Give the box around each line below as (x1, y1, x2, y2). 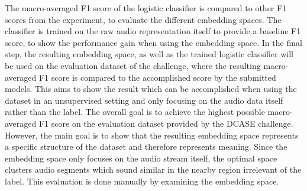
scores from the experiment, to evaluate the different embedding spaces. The (5, 13, 282, 25)
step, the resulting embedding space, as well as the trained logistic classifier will (5, 48, 293, 60)
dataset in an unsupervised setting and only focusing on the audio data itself (5, 94, 283, 106)
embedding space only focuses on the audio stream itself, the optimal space (5, 152, 277, 164)
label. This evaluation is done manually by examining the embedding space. (5, 174, 279, 187)
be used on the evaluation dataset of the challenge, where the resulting (5, 59, 261, 71)
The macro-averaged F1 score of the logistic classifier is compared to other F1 (5, 2, 287, 14)
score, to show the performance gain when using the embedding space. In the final (5, 36, 302, 48)
